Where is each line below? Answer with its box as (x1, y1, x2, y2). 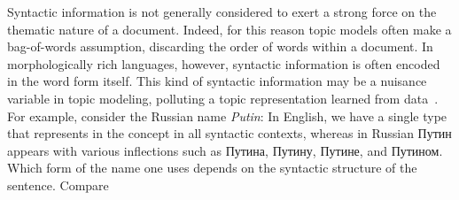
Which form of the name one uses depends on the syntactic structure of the (7, 158, 417, 177)
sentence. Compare (7, 175, 109, 194)
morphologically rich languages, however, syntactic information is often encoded (7, 54, 440, 73)
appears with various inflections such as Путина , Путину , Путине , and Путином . (7, 141, 443, 159)
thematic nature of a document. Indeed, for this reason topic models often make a (7, 19, 452, 38)
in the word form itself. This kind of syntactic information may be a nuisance (7, 72, 427, 90)
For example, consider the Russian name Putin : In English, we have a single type (7, 106, 447, 125)
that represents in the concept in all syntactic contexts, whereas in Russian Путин (7, 124, 452, 142)
